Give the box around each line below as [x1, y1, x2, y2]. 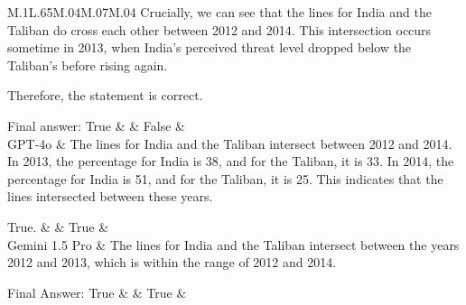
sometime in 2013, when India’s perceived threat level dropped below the [7, 38, 412, 57]
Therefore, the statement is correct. [7, 86, 203, 105]
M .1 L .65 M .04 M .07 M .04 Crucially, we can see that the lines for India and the [7, 3, 432, 21]
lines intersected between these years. [7, 187, 213, 206]
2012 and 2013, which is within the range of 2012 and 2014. [7, 253, 337, 272]
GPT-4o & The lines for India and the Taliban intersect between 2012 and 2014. [7, 134, 452, 152]
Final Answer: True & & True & [7, 282, 187, 301]
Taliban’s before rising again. [7, 55, 168, 74]
